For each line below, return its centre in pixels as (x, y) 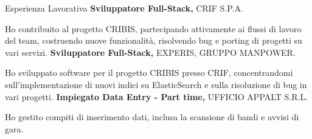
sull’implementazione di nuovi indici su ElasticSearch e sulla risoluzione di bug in (156, 84)
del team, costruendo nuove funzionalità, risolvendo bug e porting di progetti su (154, 40)
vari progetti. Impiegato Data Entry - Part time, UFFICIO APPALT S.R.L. (157, 96)
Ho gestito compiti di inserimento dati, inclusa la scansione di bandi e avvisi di (152, 117)
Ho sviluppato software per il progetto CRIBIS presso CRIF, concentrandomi (149, 73)
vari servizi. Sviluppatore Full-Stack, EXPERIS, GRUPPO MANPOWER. (150, 52)
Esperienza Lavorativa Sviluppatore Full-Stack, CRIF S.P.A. (124, 8)
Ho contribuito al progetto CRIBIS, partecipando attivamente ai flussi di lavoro (153, 28)
